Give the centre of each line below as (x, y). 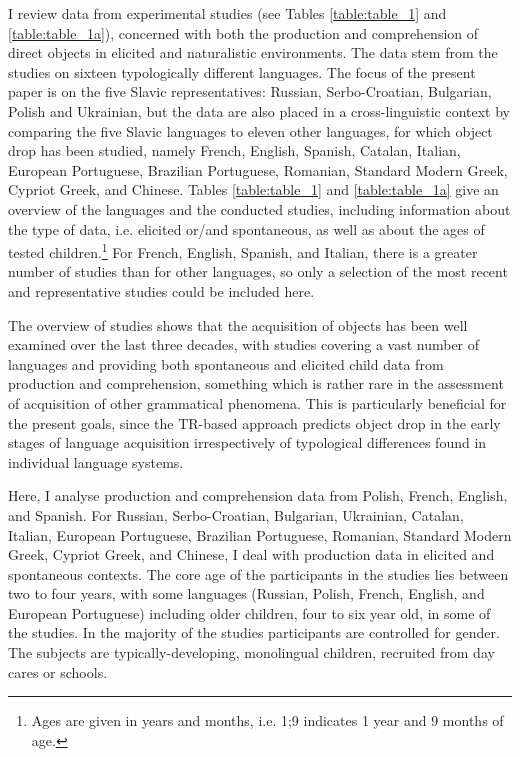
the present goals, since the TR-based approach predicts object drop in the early (254, 422)
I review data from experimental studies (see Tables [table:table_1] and (227, 13)
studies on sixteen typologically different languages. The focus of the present (242, 71)
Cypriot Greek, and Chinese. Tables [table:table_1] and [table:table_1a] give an (253, 189)
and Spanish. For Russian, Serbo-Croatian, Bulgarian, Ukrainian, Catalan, (236, 514)
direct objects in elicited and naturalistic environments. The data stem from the (253, 52)
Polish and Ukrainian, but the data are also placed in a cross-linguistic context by (259, 110)
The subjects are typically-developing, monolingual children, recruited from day (251, 652)
